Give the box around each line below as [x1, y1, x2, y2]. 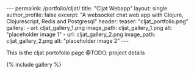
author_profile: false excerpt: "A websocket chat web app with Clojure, [6, 11, 184, 18]
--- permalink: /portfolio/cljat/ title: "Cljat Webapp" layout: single [6, 5, 168, 12]
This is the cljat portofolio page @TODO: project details [6, 49, 145, 56]
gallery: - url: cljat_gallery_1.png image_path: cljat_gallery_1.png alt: [6, 24, 173, 31]
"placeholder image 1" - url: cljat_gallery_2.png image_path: [6, 31, 156, 38]
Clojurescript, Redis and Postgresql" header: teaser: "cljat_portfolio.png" [6, 18, 189, 25]
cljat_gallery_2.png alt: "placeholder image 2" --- [6, 37, 129, 44]
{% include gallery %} [6, 61, 62, 68]
